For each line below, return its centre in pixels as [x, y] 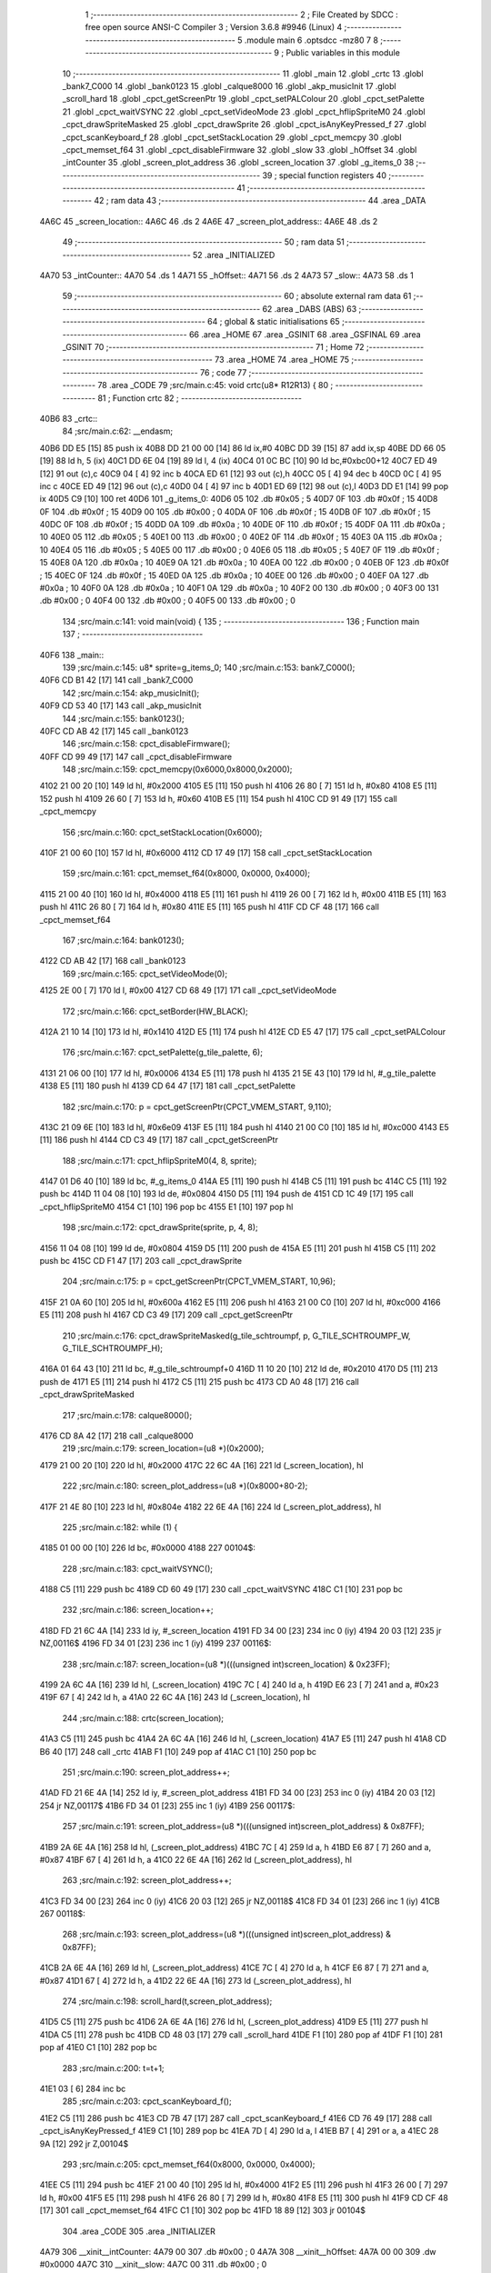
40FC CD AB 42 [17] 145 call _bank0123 [114, 731]
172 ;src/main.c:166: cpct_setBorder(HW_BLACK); [155, 1011]
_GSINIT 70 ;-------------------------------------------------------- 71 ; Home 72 [213, 346]
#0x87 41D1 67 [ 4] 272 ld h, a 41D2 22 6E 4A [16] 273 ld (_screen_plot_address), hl [195, 1980]
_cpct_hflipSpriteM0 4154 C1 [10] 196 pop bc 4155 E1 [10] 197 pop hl [166, 1207]
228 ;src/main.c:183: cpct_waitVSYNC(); [138, 1568]
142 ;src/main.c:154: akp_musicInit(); [131, 693]
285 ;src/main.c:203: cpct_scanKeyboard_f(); [147, 2101]
